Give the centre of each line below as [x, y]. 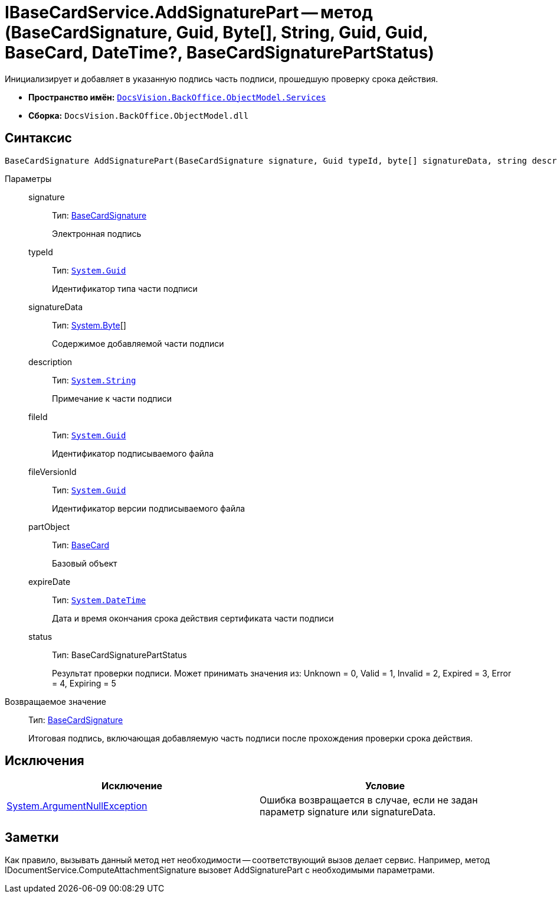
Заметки [32, 837]
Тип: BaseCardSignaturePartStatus [119, 655]
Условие [385, 786]
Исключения [45, 761]
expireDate [50, 581]
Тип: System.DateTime [99, 600]
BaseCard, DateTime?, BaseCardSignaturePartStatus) [219, 53]
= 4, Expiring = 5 [84, 683]
